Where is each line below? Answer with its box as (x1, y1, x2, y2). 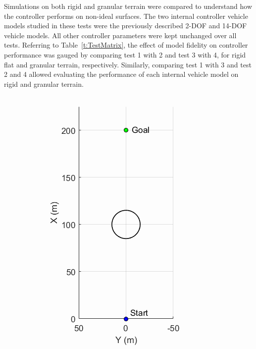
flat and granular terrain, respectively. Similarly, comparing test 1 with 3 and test (4, 59, 252, 69)
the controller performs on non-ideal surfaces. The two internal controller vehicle (4, 10, 248, 21)
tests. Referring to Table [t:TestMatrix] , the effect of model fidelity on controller (4, 40, 248, 50)
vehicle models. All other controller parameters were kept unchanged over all (4, 30, 237, 40)
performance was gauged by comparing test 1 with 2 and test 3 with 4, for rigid (4, 49, 246, 59)
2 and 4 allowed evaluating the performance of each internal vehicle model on (4, 69, 239, 79)
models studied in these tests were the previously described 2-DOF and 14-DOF (4, 20, 247, 31)
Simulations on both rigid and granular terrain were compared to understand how (4, 1, 253, 11)
